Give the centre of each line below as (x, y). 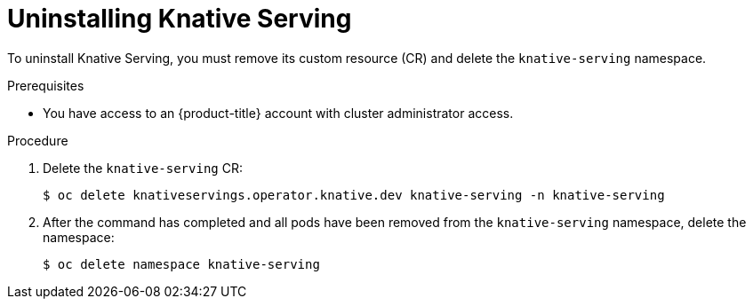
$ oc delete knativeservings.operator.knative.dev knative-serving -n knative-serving (354, 195)
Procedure (38, 140)
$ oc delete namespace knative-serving (181, 264)
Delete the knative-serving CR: (143, 168)
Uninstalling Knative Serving (180, 19)
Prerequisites (46, 85)
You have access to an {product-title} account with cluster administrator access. (278, 113)
